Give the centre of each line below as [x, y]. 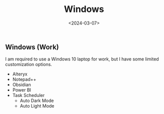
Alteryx [20, 74]
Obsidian [21, 85]
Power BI [22, 90]
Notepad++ [24, 79]
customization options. [29, 64]
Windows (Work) [32, 47]
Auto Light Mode [37, 106]
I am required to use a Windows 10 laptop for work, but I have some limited [82, 59]
